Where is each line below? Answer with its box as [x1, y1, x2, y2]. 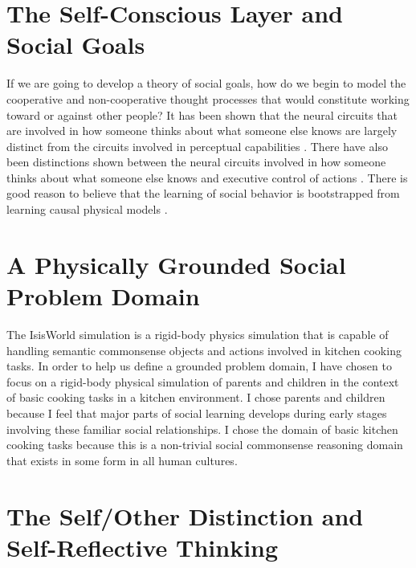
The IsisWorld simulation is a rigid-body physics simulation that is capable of [6, 325, 389, 342]
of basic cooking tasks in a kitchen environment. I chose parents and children [6, 389, 385, 406]
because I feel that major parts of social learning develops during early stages [6, 404, 387, 421]
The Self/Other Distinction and [6, 499, 364, 532]
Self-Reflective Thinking [6, 530, 279, 563]
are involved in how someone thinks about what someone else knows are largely [6, 122, 398, 139]
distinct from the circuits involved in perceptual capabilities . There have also [6, 137, 388, 154]
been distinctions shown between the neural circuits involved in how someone [6, 153, 386, 170]
